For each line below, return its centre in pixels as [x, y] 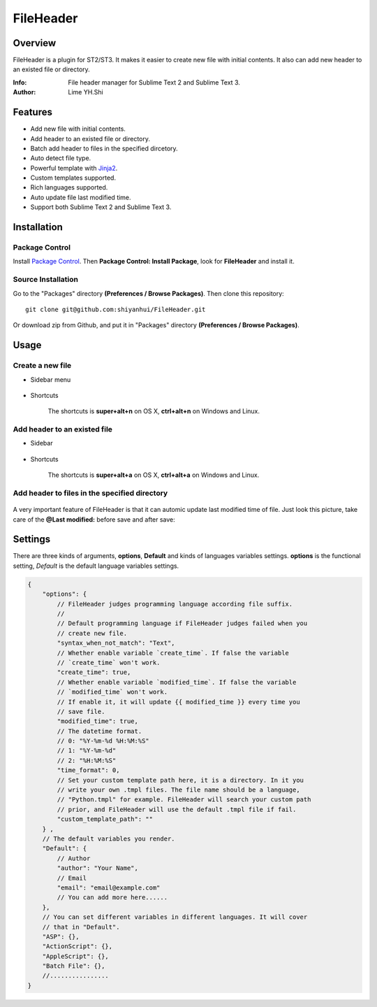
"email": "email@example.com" [109, 887]
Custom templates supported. [73, 178]
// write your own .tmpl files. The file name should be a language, [178, 790]
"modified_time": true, [98, 721]
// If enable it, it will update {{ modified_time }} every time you [178, 702]
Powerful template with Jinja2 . [74, 168]
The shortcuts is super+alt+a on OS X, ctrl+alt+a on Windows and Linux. [154, 475]
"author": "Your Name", [98, 868]
